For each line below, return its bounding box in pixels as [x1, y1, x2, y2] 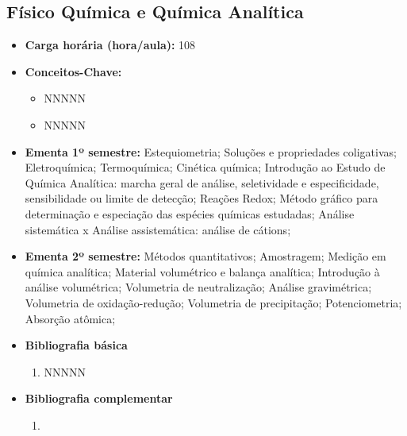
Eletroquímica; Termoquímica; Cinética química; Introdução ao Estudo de [25, 159, 386, 176]
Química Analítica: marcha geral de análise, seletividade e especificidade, [25, 174, 379, 191]
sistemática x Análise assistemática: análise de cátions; [25, 221, 291, 237]
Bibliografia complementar [25, 390, 173, 407]
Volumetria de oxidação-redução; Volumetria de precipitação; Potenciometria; [25, 294, 402, 311]
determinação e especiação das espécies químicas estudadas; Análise [25, 205, 355, 222]
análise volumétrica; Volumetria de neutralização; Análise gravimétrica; [25, 279, 372, 295]
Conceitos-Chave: [25, 63, 122, 79]
